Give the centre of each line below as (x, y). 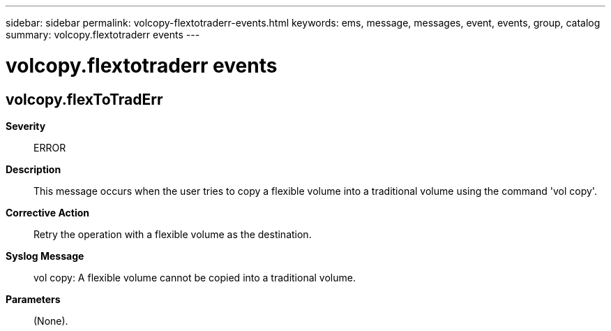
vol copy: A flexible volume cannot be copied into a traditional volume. (195, 277)
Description (33, 169)
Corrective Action (47, 212)
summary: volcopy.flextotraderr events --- (103, 35)
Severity (26, 126)
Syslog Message (45, 256)
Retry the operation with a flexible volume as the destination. (173, 234)
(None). (51, 321)
